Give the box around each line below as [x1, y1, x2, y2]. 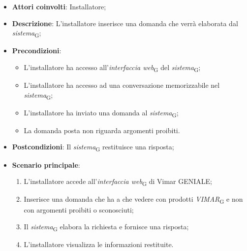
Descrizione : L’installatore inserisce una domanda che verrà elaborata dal [12, 18, 238, 28]
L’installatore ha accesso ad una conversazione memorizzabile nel [24, 80, 220, 90]
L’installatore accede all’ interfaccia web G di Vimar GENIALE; [24, 176, 213, 187]
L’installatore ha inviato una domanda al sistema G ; [24, 107, 179, 119]
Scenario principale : [12, 159, 80, 170]
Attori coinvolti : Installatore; [12, 1, 106, 11]
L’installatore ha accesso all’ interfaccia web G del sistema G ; [24, 62, 201, 73]
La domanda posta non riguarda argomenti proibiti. [24, 125, 180, 135]
